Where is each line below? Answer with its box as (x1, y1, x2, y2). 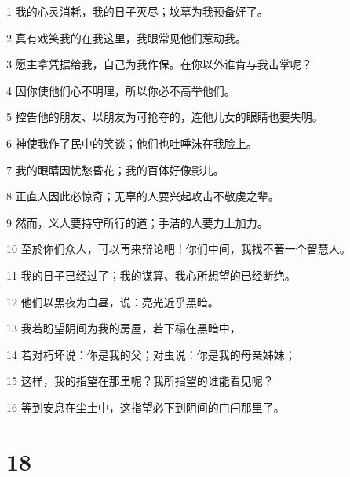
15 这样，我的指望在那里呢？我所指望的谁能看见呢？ (6, 372, 274, 389)
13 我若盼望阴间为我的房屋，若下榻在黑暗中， (6, 320, 241, 336)
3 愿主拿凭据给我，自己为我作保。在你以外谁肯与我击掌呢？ (6, 56, 312, 72)
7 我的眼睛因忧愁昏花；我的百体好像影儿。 (6, 161, 224, 178)
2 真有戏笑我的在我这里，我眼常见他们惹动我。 (6, 29, 246, 46)
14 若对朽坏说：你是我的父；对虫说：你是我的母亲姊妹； (6, 346, 296, 362)
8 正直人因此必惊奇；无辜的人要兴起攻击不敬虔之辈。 (6, 188, 279, 204)
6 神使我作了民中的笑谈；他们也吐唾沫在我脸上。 (6, 134, 257, 151)
